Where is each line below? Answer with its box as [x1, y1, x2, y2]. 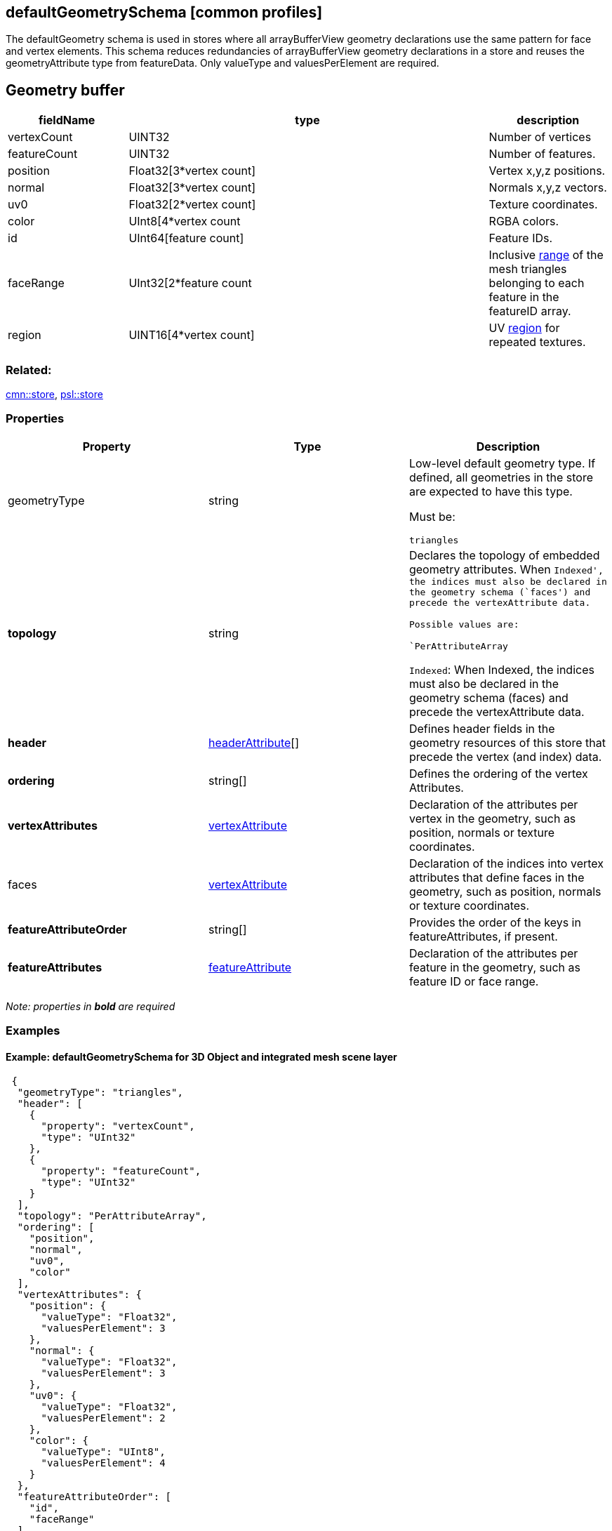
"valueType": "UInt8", [41, 1446, 166, 1458]
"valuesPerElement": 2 [41, 1412, 166, 1424]
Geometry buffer [6, 81, 125, 99]
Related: [6, 362, 52, 377]
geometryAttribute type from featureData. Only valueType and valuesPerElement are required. [6, 57, 439, 69]
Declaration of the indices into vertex [408, 856, 604, 870]
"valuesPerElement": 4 [41, 1457, 166, 1469]
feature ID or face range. [408, 974, 539, 988]
